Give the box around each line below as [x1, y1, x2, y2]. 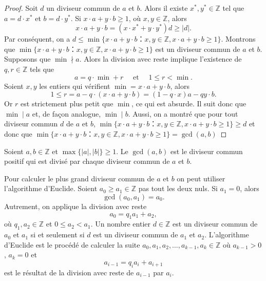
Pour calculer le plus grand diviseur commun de [4, 173, 155, 183]
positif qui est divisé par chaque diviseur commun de [4, 156, 170, 166]
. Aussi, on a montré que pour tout [128, 108, 238, 119]
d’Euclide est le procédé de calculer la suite [4, 239, 140, 250]
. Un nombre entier [90, 218, 151, 229]
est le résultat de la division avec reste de [4, 267, 134, 277]
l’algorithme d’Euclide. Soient [4, 183, 98, 194]
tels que [29, 63, 54, 74]
